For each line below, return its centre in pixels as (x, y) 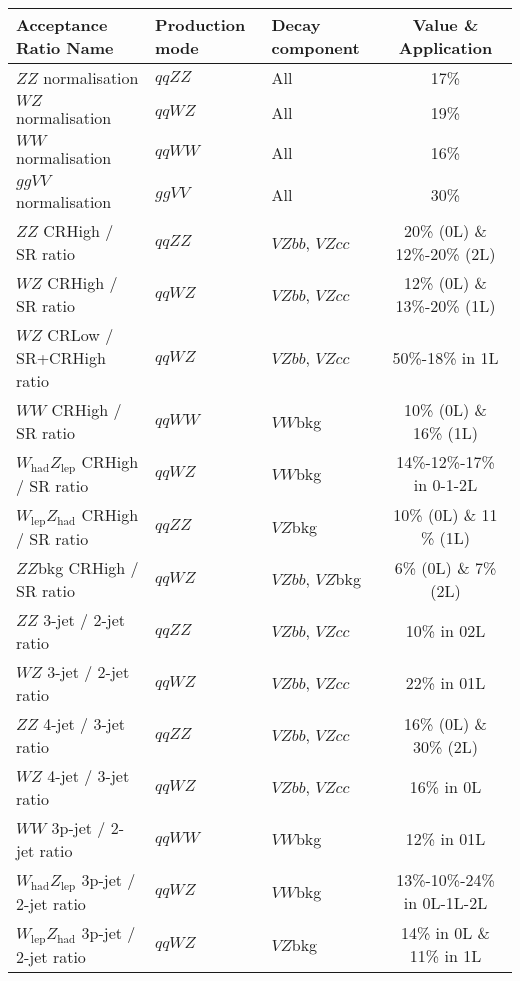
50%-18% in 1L (445, 357)
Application (445, 47)
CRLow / (80, 334)
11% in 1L (445, 956)
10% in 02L (445, 631)
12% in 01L (445, 839)
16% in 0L (445, 787)
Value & (445, 24)
